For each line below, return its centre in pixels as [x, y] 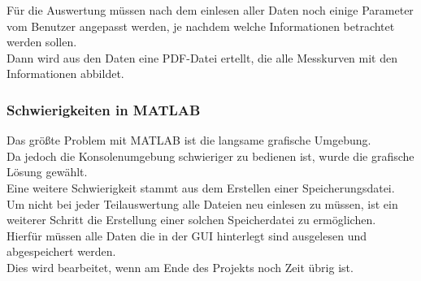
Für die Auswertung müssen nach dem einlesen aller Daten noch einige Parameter [210, 10]
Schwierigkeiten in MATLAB [104, 109]
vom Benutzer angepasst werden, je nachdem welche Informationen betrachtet [201, 26]
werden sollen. [42, 42]
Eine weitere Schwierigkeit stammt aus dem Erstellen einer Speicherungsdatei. [201, 187]
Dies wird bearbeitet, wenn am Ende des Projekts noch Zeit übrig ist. [180, 267]
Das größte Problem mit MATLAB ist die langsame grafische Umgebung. [189, 140]
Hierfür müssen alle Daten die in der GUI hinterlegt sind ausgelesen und [187, 235]
